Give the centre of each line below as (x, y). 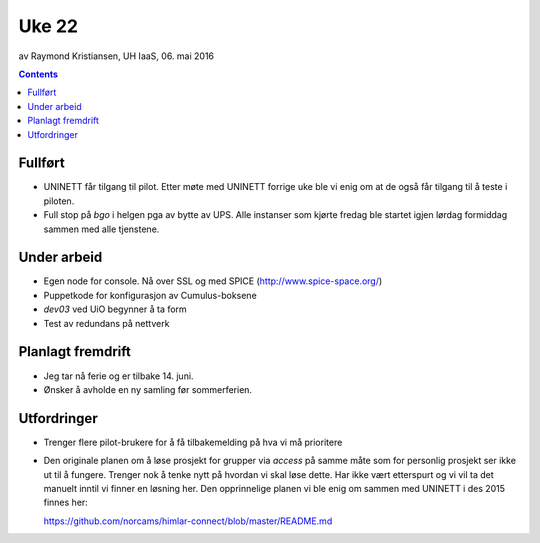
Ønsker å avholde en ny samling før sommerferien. (148, 389)
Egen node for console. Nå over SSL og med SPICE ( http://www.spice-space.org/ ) (213, 281)
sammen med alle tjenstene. (101, 229)
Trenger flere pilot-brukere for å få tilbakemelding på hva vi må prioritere (193, 442)
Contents (38, 74)
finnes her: (66, 502)
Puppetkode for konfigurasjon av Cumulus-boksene (150, 295)
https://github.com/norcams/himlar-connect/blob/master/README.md (188, 521)
